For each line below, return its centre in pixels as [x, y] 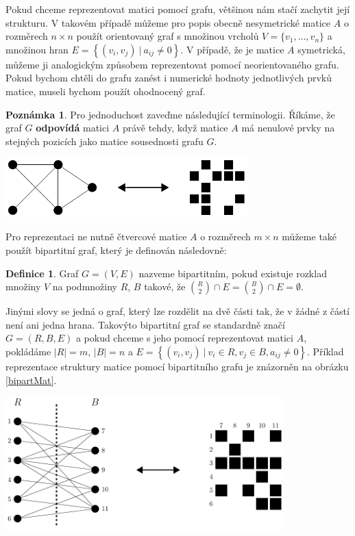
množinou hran [37, 49]
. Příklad [326, 351]
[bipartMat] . [31, 380]
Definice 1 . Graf [42, 273]
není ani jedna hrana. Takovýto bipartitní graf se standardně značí [145, 324]
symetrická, [321, 49]
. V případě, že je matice [232, 49]
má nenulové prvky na [288, 128]
